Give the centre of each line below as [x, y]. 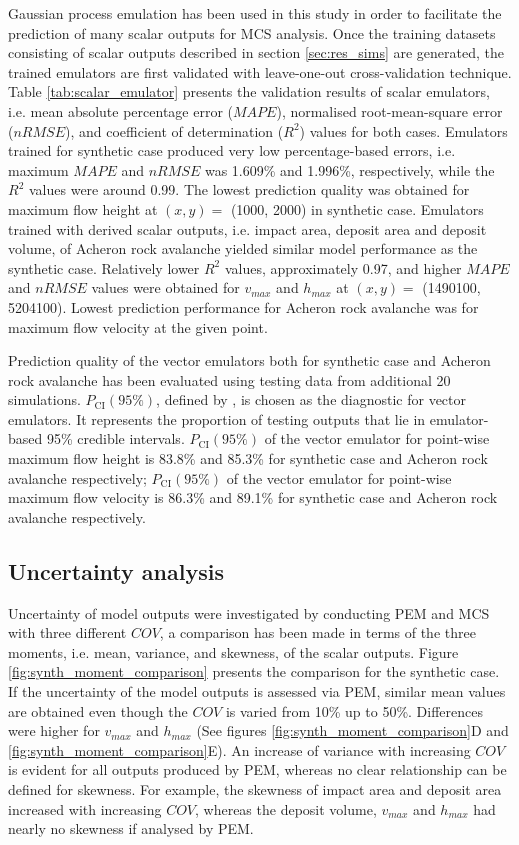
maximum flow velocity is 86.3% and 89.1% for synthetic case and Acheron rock [253, 497]
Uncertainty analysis [116, 570]
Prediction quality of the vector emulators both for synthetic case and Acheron [249, 360]
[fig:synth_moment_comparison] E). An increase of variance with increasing [239, 749]
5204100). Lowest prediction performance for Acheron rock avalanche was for [243, 306]
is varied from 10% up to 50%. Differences [354, 710]
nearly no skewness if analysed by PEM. [131, 828]
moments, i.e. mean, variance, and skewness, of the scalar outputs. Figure [233, 651]
